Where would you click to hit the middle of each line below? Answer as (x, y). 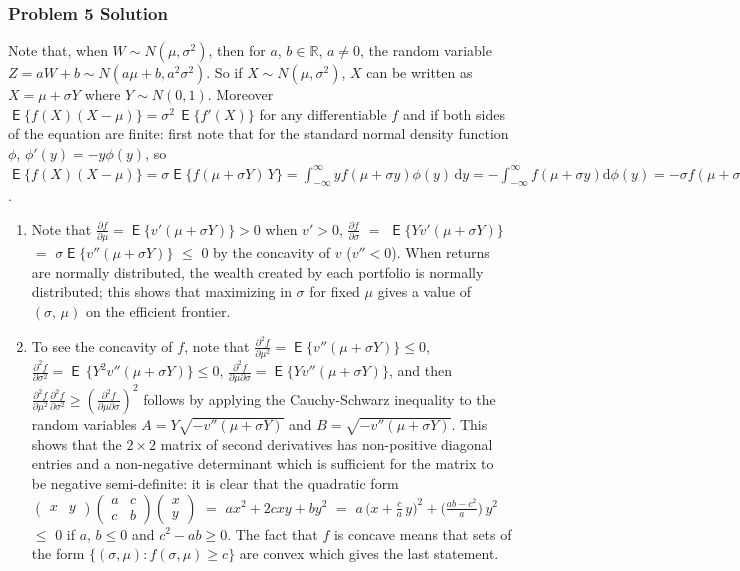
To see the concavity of (102, 345)
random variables (84, 423)
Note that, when (58, 50)
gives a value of (424, 291)
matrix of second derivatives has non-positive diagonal (326, 443)
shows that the (76, 443)
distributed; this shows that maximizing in (161, 291)
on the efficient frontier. (158, 311)
